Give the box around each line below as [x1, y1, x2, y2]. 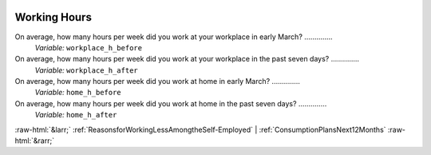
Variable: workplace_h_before [34, 42, 143, 52]
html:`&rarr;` [14, 136, 55, 145]
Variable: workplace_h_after [34, 65, 139, 75]
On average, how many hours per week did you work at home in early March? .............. [14, 77, 301, 86]
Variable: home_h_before [34, 88, 121, 97]
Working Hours [14, 10, 92, 24]
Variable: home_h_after [34, 110, 117, 120]
